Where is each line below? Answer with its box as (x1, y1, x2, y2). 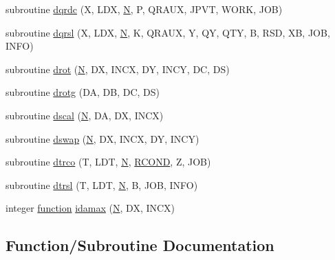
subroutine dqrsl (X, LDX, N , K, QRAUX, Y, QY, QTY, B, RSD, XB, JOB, (6, 25, 330, 39)
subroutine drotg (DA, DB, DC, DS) (6, 85, 160, 99)
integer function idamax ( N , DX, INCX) (6, 201, 175, 215)
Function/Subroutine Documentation (6, 234, 274, 256)
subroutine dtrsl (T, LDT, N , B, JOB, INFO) (6, 177, 198, 192)
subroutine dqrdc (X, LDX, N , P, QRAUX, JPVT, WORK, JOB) (6, 2, 283, 16)
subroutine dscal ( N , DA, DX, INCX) (6, 108, 164, 122)
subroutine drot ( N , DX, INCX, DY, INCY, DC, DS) (6, 61, 230, 76)
